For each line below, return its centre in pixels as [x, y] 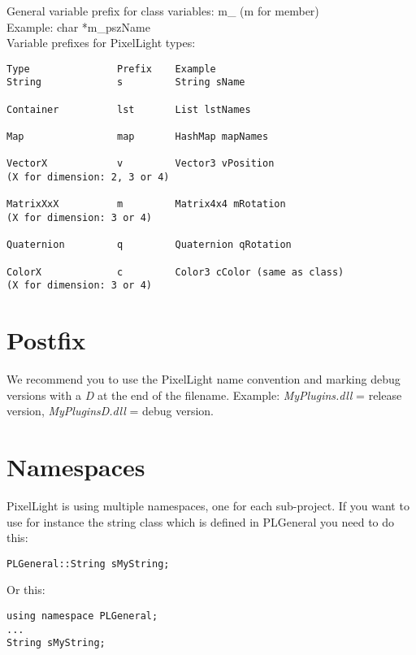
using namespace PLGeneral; [82, 616]
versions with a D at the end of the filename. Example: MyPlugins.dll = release [204, 395]
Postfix [46, 340]
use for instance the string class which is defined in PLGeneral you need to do [201, 521]
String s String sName [126, 82]
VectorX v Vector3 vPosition [141, 164]
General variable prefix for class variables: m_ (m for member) [163, 11]
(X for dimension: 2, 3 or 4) [88, 178]
